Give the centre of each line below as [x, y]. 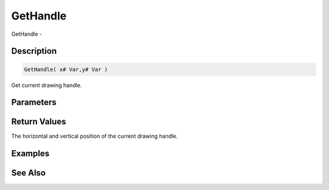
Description [34, 51]
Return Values [39, 122]
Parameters [34, 102]
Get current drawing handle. [47, 85]
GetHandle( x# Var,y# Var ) [66, 69]
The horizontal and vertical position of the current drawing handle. [94, 136]
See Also [28, 173]
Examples [30, 154]
